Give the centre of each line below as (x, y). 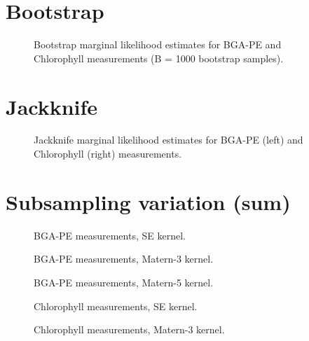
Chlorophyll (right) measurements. (108, 154)
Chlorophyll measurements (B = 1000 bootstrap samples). (159, 58)
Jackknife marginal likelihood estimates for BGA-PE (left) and (169, 140)
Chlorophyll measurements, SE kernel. (116, 306)
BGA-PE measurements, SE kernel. (110, 235)
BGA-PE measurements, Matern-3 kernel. (124, 259)
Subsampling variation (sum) (148, 201)
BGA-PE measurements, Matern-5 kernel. (124, 282)
